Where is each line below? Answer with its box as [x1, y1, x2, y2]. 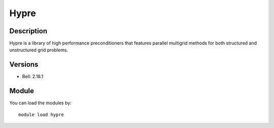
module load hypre [18, 111, 64, 117]
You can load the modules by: [9, 100, 72, 106]
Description [9, 27, 48, 35]
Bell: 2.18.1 [22, 74, 43, 80]
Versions [9, 60, 39, 69]
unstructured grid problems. [9, 47, 68, 53]
